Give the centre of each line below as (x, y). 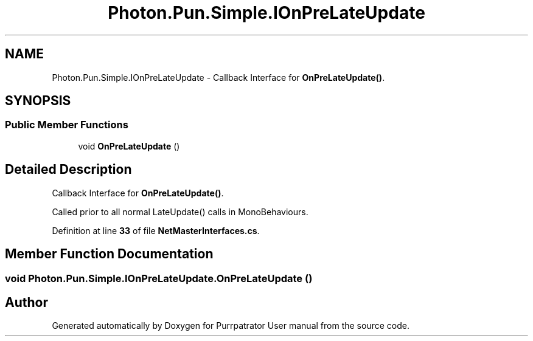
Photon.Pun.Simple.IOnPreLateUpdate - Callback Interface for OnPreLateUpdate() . (218, 77)
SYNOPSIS (38, 101)
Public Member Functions (67, 125)
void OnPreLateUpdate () (129, 146)
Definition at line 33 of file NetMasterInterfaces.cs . (156, 230)
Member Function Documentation (109, 254)
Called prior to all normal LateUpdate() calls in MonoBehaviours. (180, 212)
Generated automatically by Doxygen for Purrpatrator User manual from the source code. (231, 326)
